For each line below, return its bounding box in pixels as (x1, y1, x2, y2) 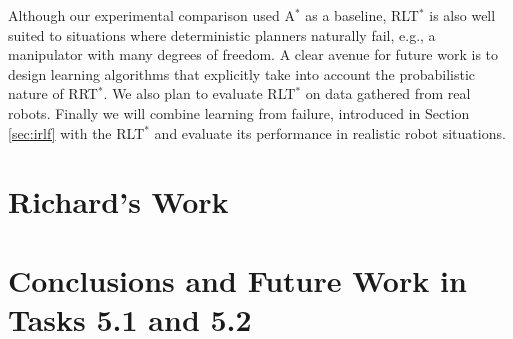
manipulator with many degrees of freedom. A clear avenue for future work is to (8, 44, 499, 65)
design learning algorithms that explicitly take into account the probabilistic (8, 63, 476, 84)
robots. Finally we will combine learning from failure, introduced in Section (8, 102, 470, 123)
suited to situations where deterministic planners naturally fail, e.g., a (8, 24, 436, 45)
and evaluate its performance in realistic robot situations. (154, 122, 506, 143)
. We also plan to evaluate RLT (103, 83, 296, 104)
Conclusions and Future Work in (8, 259, 467, 300)
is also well (429, 5, 496, 25)
